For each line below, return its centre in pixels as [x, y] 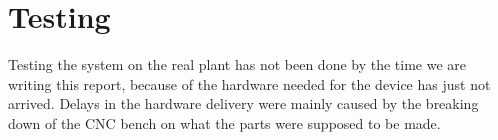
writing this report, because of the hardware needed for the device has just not [249, 83]
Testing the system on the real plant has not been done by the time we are [237, 64]
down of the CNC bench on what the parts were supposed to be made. [224, 122]
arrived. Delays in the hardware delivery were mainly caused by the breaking [243, 103]
